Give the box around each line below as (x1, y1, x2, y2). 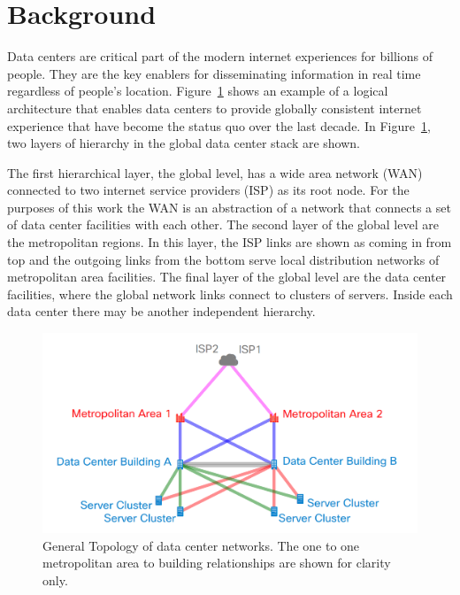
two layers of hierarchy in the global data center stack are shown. (7, 134, 360, 152)
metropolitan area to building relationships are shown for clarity (42, 553, 391, 572)
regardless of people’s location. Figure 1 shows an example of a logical (7, 81, 388, 100)
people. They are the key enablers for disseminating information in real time (7, 64, 421, 82)
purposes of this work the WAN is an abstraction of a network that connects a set (7, 197, 451, 216)
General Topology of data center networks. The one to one (42, 536, 360, 554)
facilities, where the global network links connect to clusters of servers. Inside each (7, 284, 453, 303)
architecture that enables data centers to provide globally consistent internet (7, 98, 422, 117)
